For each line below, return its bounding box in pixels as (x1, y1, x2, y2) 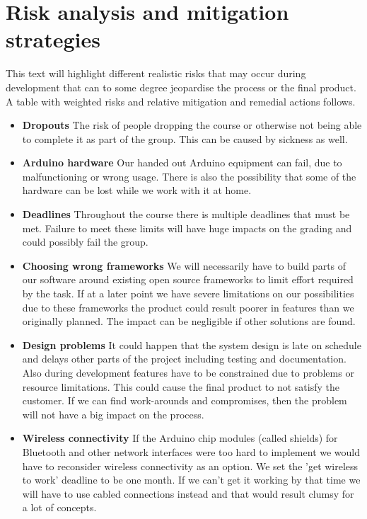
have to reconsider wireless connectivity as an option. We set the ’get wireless (22, 458, 359, 473)
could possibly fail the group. (22, 234, 148, 249)
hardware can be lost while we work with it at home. (22, 183, 252, 198)
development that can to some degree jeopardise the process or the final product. (6, 79, 356, 94)
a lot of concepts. (22, 500, 97, 515)
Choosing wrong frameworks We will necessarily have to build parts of (22, 258, 346, 273)
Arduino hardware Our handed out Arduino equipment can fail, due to (22, 155, 342, 170)
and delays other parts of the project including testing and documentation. (22, 351, 346, 366)
